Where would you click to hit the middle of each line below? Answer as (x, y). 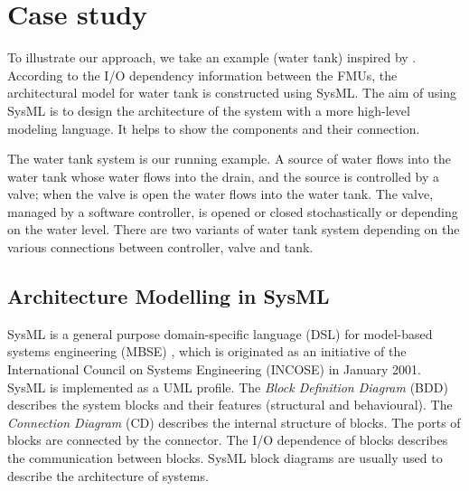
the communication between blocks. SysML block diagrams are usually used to (225, 458)
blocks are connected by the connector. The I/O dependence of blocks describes (228, 440)
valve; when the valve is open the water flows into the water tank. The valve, (220, 194)
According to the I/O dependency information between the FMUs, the (202, 75)
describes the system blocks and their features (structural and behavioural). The (230, 405)
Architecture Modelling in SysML (169, 296)
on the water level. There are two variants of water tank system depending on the (234, 229)
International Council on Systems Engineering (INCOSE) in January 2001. (214, 369)
